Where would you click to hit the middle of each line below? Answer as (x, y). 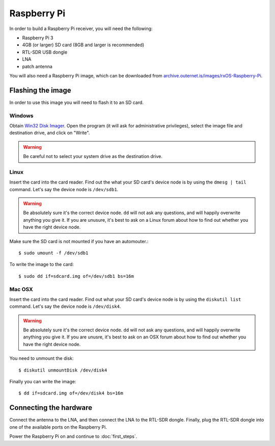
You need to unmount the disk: (42, 358)
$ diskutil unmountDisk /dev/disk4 (63, 370)
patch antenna (37, 66)
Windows (21, 116)
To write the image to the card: (42, 265)
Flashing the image (40, 90)
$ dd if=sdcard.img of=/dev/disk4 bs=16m (71, 393)
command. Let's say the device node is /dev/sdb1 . (64, 189)
